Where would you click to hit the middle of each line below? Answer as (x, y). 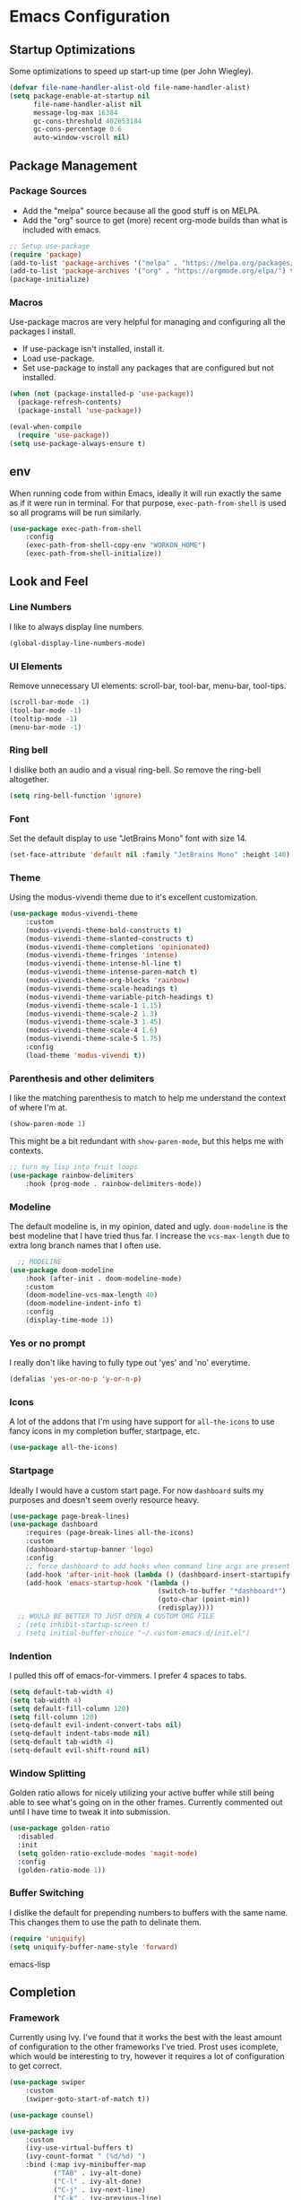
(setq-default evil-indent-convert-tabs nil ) (95, 1725)
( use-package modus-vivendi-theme (74, 914)
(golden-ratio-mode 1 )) (61, 1870)
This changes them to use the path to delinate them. (105, 1922)
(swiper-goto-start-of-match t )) (88, 2099)
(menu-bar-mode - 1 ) (46, 727)
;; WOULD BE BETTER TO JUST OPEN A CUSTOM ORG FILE (116, 1617)
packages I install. (43, 332)
